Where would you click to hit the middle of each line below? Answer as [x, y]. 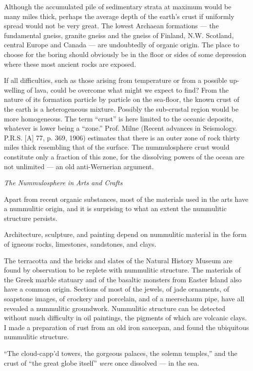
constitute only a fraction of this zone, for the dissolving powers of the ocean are [124, 156]
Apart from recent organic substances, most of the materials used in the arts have [126, 199]
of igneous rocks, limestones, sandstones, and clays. [80, 244]
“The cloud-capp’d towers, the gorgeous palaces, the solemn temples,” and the [121, 353]
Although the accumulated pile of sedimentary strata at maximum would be [118, 6]
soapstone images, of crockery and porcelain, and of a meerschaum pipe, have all [124, 299]
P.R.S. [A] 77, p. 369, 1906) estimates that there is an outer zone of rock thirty [122, 137]
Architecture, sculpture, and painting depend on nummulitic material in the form [125, 234]
